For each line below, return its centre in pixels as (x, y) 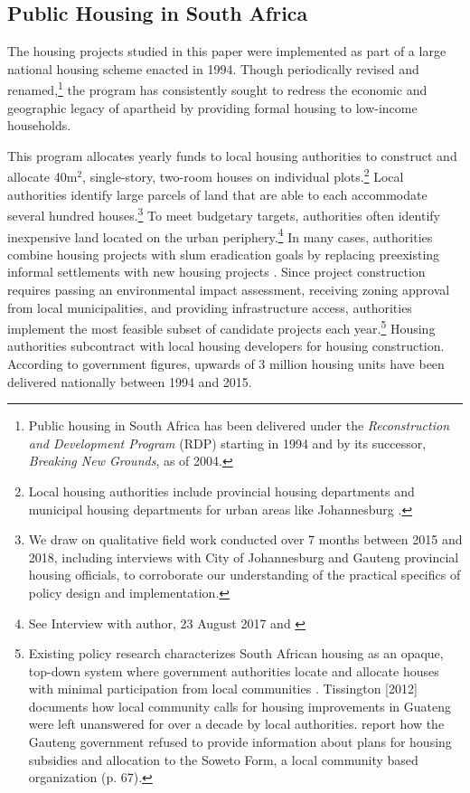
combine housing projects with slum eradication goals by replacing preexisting (224, 254)
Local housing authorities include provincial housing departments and (221, 491)
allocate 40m (42, 177)
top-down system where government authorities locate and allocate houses (234, 670)
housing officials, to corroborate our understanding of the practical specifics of (244, 575)
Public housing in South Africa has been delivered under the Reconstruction (239, 425)
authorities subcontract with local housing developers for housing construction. (226, 346)
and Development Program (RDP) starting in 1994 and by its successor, (227, 443)
